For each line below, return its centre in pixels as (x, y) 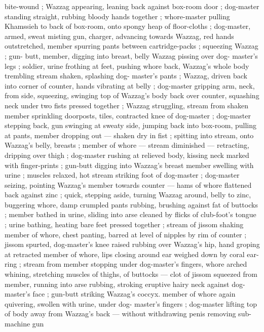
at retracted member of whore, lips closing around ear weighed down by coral (125, 254)
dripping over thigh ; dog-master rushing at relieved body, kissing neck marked (127, 155)
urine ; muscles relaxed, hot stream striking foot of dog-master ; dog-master (122, 175)
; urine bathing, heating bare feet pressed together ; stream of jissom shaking (124, 224)
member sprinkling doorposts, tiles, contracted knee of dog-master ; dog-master (128, 115)
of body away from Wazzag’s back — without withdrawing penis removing (120, 314)
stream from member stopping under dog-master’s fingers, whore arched (135, 264)
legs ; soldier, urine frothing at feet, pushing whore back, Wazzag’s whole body (127, 66)
